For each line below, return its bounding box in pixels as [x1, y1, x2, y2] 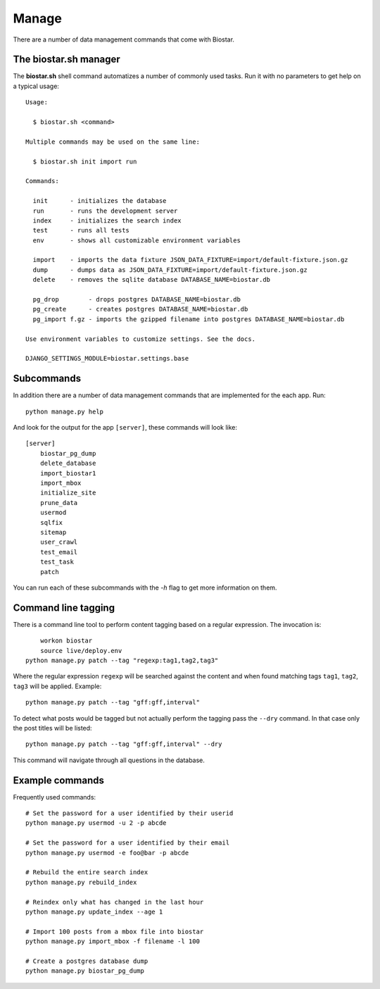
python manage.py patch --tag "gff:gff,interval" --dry [25, 740, 222, 748]
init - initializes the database [32, 197, 167, 205]
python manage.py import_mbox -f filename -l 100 [25, 938, 201, 945]
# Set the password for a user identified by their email [25, 839, 230, 847]
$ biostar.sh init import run [32, 157, 137, 166]
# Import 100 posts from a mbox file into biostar [25, 927, 204, 935]
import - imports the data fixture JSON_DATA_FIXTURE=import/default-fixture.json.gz [32, 256, 348, 264]
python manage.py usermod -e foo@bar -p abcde [25, 849, 189, 857]
